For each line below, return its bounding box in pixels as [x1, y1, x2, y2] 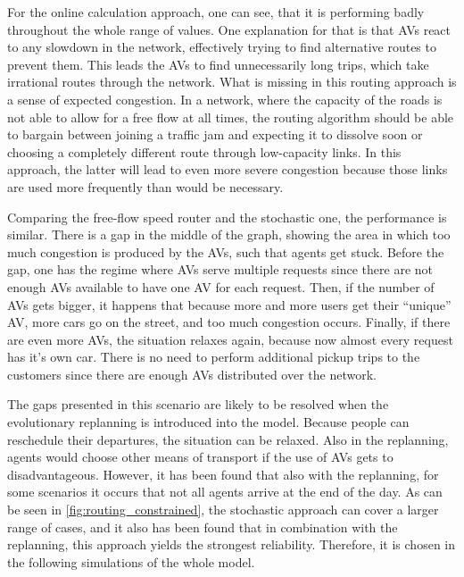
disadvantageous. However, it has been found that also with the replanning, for [7, 464, 439, 483]
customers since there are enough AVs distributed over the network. [7, 364, 377, 383]
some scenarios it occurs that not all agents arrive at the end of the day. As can [7, 482, 443, 501]
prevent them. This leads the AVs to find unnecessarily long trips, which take [7, 54, 429, 73]
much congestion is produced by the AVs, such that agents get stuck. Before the [7, 242, 444, 261]
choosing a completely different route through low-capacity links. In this [7, 142, 402, 161]
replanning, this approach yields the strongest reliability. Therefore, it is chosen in [7, 535, 456, 554]
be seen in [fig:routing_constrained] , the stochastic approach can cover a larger [7, 500, 439, 519]
